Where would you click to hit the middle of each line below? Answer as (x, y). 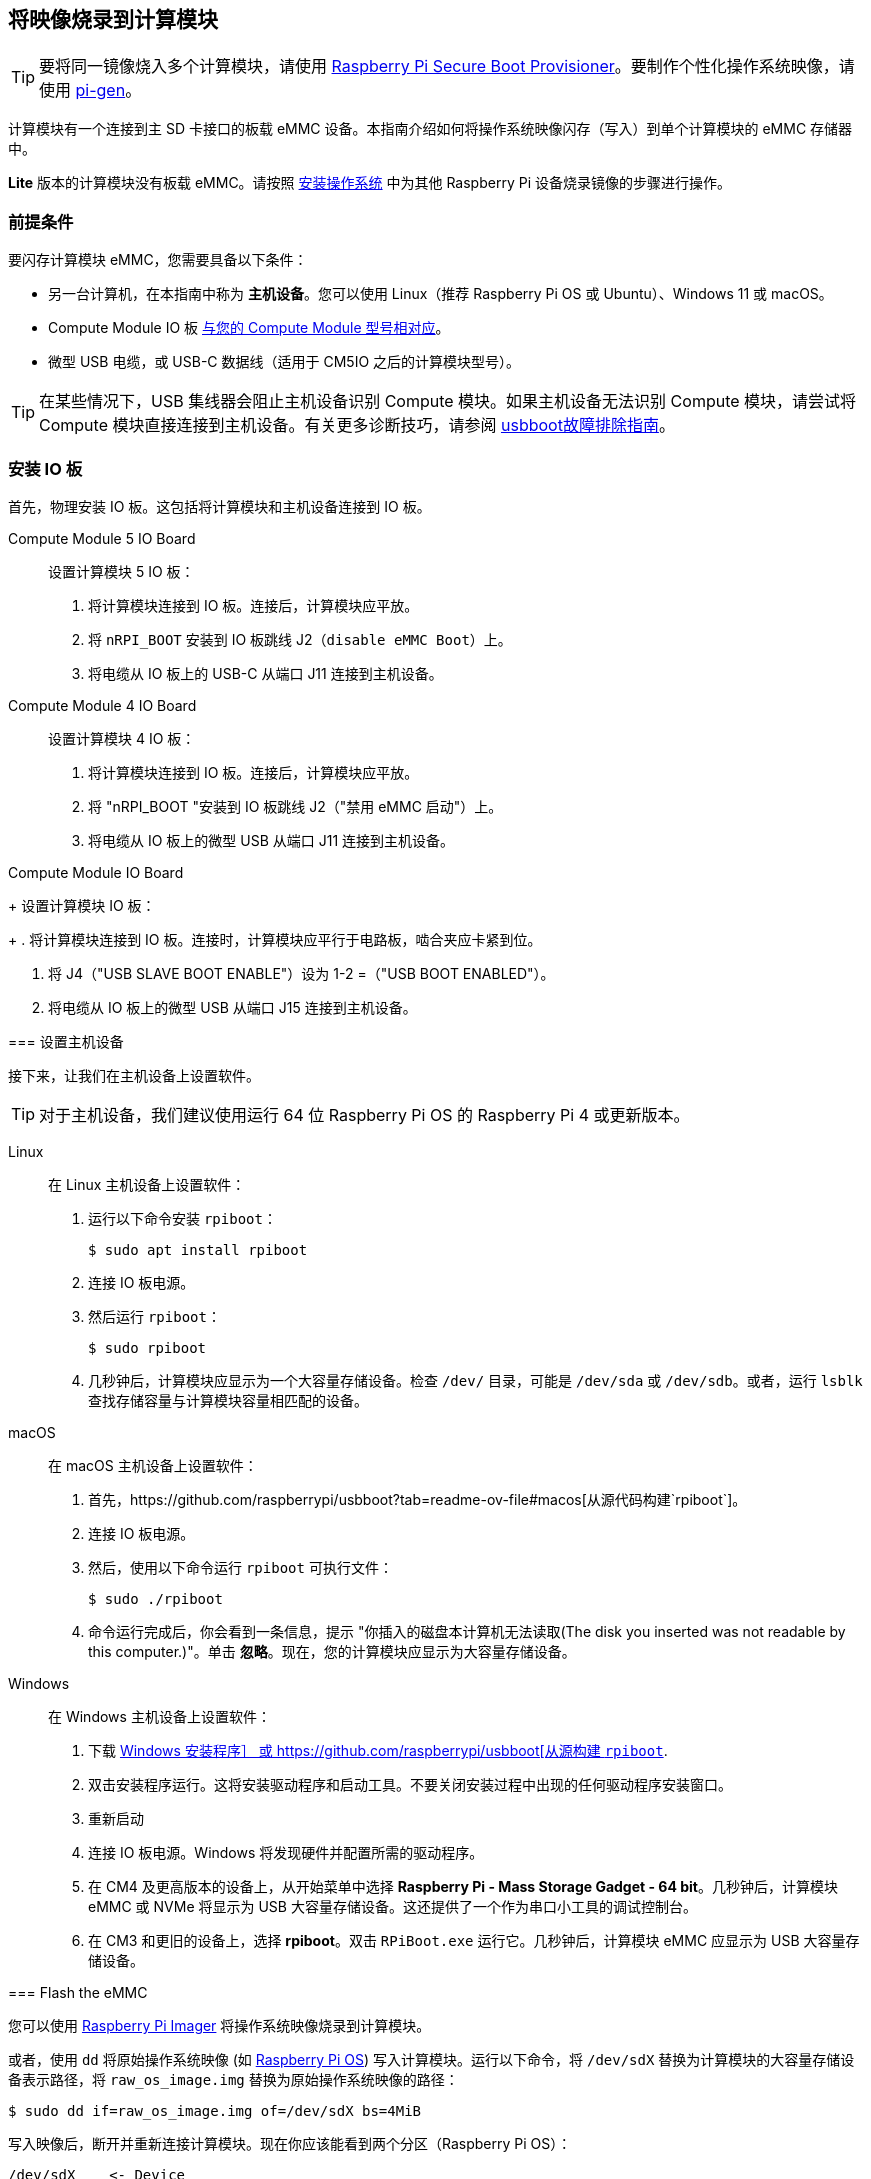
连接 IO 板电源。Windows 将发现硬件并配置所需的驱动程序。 (286, 1852)
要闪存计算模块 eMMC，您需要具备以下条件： (158, 260)
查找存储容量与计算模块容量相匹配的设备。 (228, 1400)
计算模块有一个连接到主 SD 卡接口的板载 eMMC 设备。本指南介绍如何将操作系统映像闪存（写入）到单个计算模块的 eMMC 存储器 (430, 129)
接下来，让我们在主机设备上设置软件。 (134, 1075)
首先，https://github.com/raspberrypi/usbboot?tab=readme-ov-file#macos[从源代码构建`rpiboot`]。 (417, 1499)
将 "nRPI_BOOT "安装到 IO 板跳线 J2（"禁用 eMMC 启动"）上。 (295, 806)
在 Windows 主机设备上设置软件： (159, 1716)
